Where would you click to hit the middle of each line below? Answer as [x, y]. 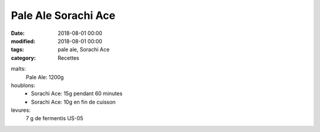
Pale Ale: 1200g [45, 77]
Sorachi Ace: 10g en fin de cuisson [73, 102]
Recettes [68, 58]
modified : [23, 41]
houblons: [23, 85]
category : [23, 58]
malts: [18, 69]
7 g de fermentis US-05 [55, 118]
